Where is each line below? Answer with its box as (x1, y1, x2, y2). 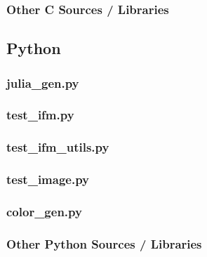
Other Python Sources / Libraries (6, 235, 202, 252)
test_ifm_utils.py (6, 138, 109, 156)
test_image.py (6, 171, 90, 188)
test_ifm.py (6, 106, 74, 124)
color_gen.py (6, 202, 82, 220)
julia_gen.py (6, 74, 79, 91)
